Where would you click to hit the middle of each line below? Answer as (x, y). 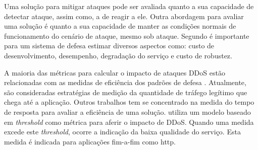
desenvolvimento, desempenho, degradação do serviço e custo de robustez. (118, 55)
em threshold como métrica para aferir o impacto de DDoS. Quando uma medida (129, 122)
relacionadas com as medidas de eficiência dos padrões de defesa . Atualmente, (125, 82)
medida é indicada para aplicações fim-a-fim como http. (90, 141)
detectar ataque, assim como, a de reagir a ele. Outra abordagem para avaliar (124, 16)
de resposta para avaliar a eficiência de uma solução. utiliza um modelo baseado (127, 111)
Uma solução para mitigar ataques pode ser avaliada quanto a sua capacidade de (129, 6)
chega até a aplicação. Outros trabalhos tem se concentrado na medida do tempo (129, 102)
